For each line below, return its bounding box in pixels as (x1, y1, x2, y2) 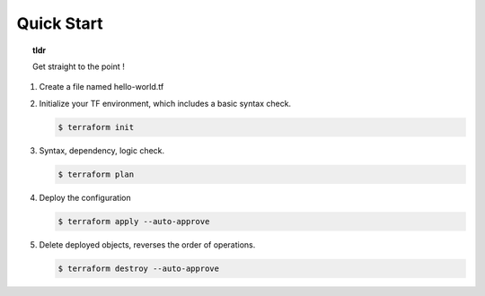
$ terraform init (57, 122, 135, 132)
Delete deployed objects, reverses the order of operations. (39, 239, 256, 250)
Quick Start (16, 13, 103, 33)
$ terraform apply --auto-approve (57, 216, 210, 226)
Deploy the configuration (39, 192, 131, 203)
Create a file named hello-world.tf (39, 82, 164, 92)
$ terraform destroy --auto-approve (57, 263, 220, 274)
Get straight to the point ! (32, 61, 125, 72)
